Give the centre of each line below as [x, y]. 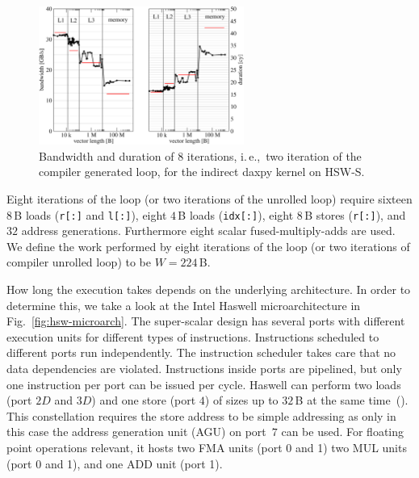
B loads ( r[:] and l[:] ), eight [90, 214]
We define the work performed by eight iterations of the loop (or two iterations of [208, 246]
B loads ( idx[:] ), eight [236, 214]
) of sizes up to [241, 400]
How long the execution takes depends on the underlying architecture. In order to [209, 289]
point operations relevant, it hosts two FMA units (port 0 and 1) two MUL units [207, 447]
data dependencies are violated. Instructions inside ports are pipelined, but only [204, 368]
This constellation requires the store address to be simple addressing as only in [201, 415]
